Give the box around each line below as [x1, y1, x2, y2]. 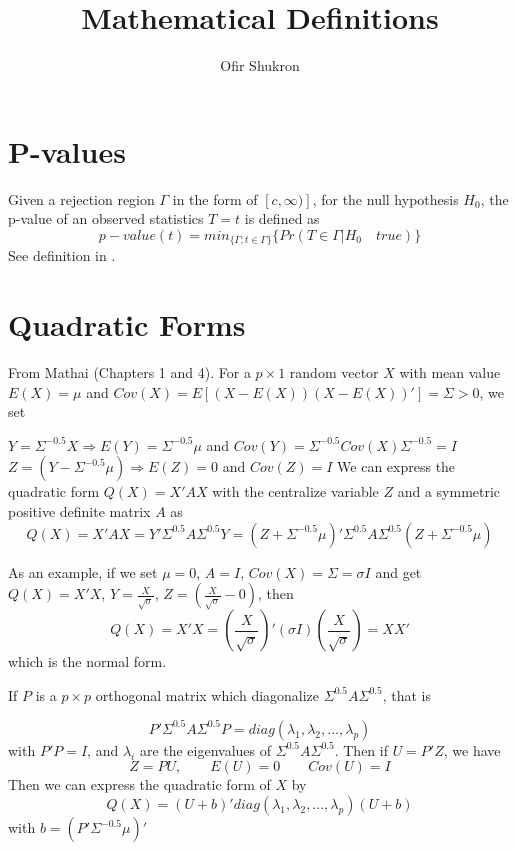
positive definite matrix [8, 500, 151, 521]
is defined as [244, 208, 320, 229]
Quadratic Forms [8, 304, 246, 345]
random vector [289, 362, 379, 383]
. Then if [334, 739, 388, 760]
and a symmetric [397, 481, 501, 502]
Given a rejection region [8, 188, 155, 209]
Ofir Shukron [220, 55, 300, 76]
